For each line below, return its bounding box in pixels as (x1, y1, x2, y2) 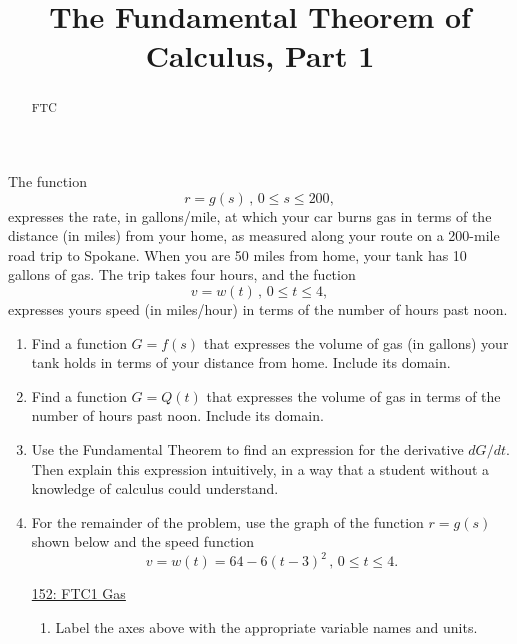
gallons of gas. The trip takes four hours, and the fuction (8, 264, 356, 285)
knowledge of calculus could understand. (31, 478, 279, 499)
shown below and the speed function (31, 531, 255, 552)
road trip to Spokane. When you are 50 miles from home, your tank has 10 (8, 244, 467, 265)
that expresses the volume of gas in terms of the (206, 385, 501, 406)
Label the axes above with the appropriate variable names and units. (55, 617, 478, 638)
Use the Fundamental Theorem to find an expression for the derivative (31, 438, 464, 459)
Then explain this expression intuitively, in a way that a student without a (31, 458, 490, 479)
